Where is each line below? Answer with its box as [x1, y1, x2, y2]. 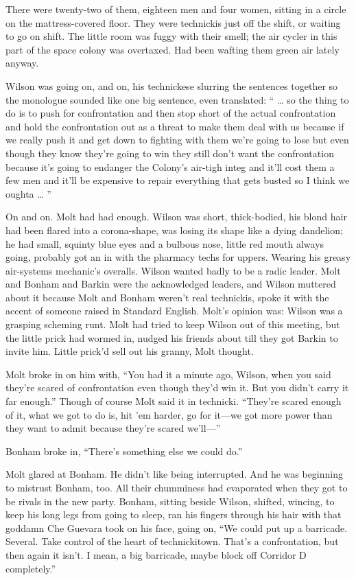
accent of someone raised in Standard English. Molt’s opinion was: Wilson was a [5, 303, 343, 318]
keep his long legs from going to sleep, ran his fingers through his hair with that [5, 507, 342, 522]
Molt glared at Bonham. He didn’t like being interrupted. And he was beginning [5, 467, 343, 481]
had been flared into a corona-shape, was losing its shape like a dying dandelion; [5, 222, 344, 237]
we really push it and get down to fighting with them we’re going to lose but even [5, 132, 349, 147]
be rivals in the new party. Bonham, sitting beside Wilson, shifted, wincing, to [5, 494, 335, 508]
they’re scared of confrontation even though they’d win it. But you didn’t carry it [5, 380, 349, 395]
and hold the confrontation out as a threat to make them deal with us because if [5, 119, 344, 133]
